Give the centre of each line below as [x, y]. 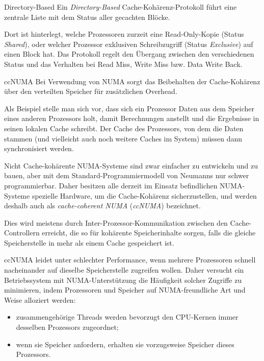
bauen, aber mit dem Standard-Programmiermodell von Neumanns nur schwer [127, 175]
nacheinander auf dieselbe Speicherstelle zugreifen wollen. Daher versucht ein [124, 270]
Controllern [22, 233]
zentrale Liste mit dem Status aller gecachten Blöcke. [87, 17]
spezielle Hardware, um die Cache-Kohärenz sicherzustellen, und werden [144, 195]
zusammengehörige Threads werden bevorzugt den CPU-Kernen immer [127, 317]
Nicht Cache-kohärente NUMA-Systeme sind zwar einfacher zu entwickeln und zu [131, 165]
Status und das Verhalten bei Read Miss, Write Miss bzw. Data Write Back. [123, 64]
